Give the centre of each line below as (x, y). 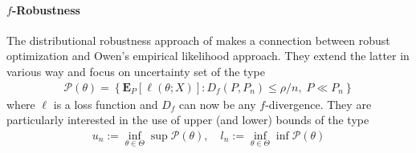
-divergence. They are (318, 104)
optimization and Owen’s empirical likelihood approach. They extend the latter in (208, 56)
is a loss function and (106, 104)
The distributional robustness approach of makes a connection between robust (198, 40)
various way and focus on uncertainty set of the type (136, 71)
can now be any (217, 104)
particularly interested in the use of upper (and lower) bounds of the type (188, 120)
